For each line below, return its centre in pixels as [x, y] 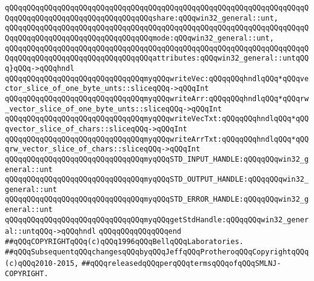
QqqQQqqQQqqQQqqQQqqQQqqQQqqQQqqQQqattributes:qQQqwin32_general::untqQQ [157, 58]
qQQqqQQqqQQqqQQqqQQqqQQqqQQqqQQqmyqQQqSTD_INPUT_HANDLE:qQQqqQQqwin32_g [157, 159]
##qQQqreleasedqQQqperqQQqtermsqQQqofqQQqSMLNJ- [181, 264]
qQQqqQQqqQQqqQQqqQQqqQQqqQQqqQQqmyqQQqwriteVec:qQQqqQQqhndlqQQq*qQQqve [157, 78]
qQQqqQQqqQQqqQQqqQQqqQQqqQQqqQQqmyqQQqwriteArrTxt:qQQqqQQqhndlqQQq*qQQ [157, 139]
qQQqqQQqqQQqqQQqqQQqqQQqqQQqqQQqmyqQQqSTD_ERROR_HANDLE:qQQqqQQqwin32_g [157, 200]
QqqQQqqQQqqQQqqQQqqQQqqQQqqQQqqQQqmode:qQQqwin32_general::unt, [139, 38]
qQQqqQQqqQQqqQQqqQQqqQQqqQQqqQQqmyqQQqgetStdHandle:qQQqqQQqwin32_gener [157, 220]
